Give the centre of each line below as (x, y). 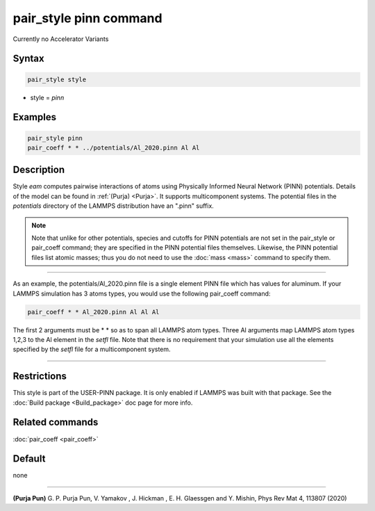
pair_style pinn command (87, 18)
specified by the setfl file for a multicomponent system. (92, 349)
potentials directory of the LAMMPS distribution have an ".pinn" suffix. (114, 206)
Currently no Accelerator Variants (61, 39)
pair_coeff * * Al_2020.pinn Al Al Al (93, 312)
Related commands (56, 422)
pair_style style (57, 79)
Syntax (28, 59)
